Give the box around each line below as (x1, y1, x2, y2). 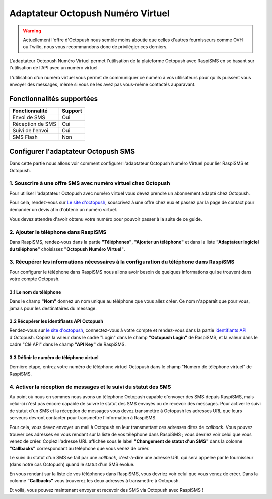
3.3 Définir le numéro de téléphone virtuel (9, 354, 99, 361)
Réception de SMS (12, 120, 56, 127)
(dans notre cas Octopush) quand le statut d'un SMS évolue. (9, 461, 135, 468)
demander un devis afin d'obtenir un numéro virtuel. (9, 206, 118, 212)
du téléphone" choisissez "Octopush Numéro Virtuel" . (9, 246, 125, 252)
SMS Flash (12, 133, 38, 140)
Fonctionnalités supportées (9, 94, 98, 103)
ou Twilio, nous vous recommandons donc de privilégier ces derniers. (23, 44, 168, 50)
